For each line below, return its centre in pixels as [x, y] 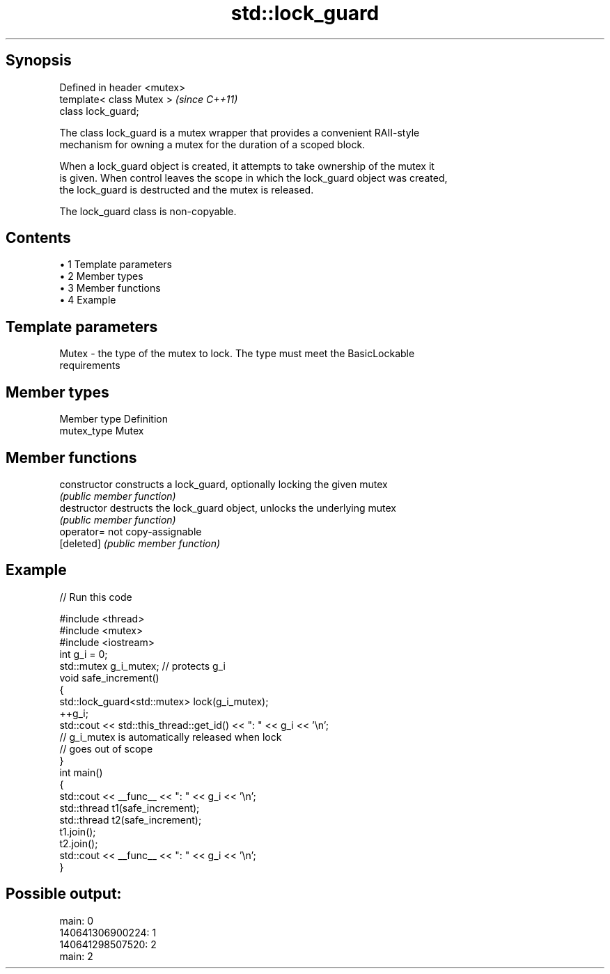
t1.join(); [78, 831]
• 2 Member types [101, 276]
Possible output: [64, 894]
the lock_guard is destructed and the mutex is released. [187, 189]
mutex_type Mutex [102, 431]
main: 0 [76, 920]
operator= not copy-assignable [131, 531]
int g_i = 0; [84, 654]
